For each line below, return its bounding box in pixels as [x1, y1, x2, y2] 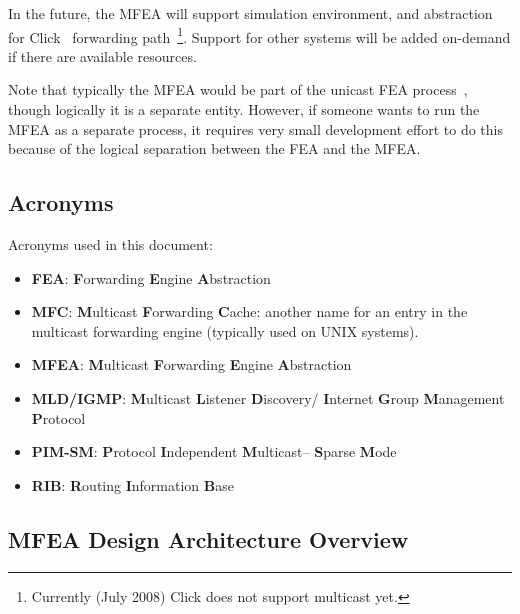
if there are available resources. [8, 45, 197, 66]
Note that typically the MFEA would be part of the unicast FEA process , [8, 79, 468, 100]
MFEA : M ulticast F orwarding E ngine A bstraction [31, 354, 352, 375]
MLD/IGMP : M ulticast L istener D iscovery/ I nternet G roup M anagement [31, 387, 505, 408]
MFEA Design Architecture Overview [8, 523, 409, 554]
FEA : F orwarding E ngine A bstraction [31, 267, 271, 288]
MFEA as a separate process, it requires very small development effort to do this [8, 118, 503, 139]
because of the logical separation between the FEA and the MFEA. [8, 138, 421, 159]
